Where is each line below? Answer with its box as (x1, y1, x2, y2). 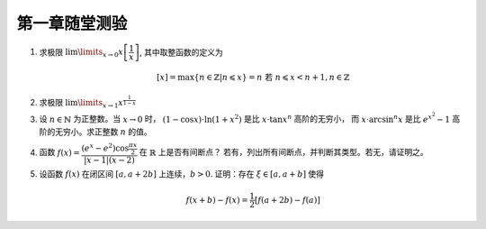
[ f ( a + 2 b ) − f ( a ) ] (254, 195, 321, 205)
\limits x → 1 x (77, 97, 124, 110)
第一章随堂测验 (16, 14, 128, 33)
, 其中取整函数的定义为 (139, 46, 224, 58)
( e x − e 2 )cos (81, 142, 130, 153)
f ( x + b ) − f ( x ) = (185, 195, 249, 205)
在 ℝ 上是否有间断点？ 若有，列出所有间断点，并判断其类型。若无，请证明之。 (139, 147, 429, 158)
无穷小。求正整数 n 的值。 (54, 126, 152, 137)
